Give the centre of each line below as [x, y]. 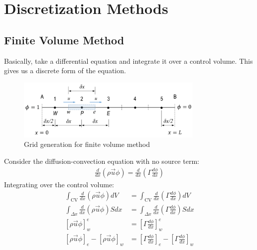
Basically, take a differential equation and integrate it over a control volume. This [128, 61]
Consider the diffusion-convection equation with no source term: [102, 161]
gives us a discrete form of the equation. [65, 70]
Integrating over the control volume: [59, 184]
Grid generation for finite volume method [87, 144]
